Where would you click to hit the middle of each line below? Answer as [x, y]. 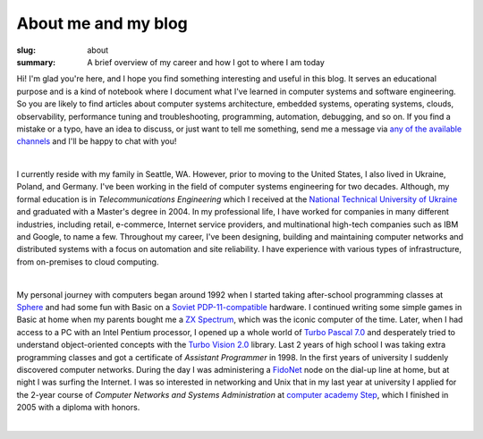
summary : [36, 62]
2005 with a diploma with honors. [78, 408]
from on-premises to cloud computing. [88, 262]
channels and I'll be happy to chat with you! [97, 141]
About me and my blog [102, 23]
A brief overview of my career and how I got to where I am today [206, 62]
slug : [26, 50]
